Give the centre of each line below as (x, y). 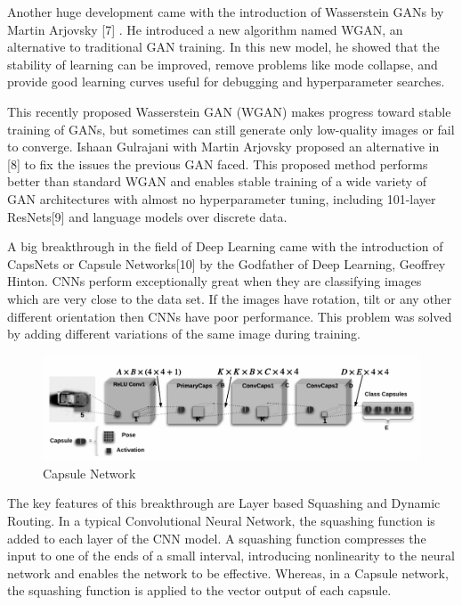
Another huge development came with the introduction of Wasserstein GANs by (226, 12)
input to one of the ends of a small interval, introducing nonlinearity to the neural (231, 556)
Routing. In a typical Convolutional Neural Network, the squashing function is (221, 520)
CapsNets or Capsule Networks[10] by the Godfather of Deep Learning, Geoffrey (227, 263)
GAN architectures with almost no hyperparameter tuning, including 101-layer (222, 198)
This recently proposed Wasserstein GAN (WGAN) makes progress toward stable (229, 111)
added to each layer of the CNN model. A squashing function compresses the (217, 538)
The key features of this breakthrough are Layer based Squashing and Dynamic (224, 503)
